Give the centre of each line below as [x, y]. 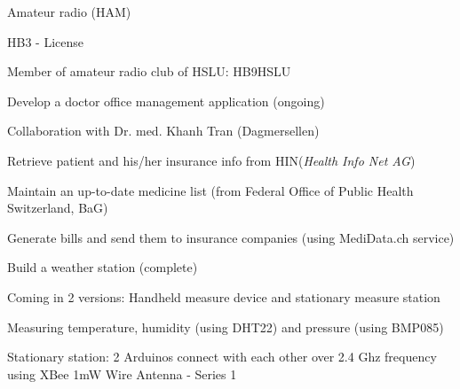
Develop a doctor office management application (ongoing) [166, 101]
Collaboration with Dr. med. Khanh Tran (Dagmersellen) [163, 131]
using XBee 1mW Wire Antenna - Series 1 [122, 373]
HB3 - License [45, 41]
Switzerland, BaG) [58, 208]
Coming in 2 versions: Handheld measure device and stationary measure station [224, 296]
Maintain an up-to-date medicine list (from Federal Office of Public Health [210, 190]
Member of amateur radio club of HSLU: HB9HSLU [149, 71]
